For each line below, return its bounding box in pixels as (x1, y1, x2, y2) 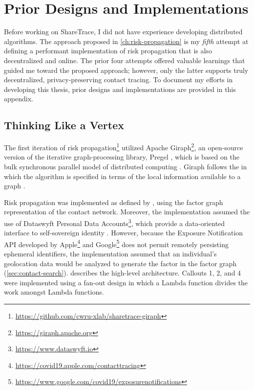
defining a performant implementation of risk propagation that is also (4, 46, 212, 56)
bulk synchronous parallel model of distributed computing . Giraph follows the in (4, 161, 247, 171)
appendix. (4, 93, 33, 104)
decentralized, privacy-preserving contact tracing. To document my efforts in (4, 74, 233, 85)
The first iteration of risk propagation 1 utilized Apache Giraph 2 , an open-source (4, 141, 243, 152)
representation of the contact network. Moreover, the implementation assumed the (4, 206, 250, 217)
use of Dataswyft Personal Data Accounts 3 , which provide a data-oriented (4, 216, 225, 228)
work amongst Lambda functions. (4, 287, 104, 297)
